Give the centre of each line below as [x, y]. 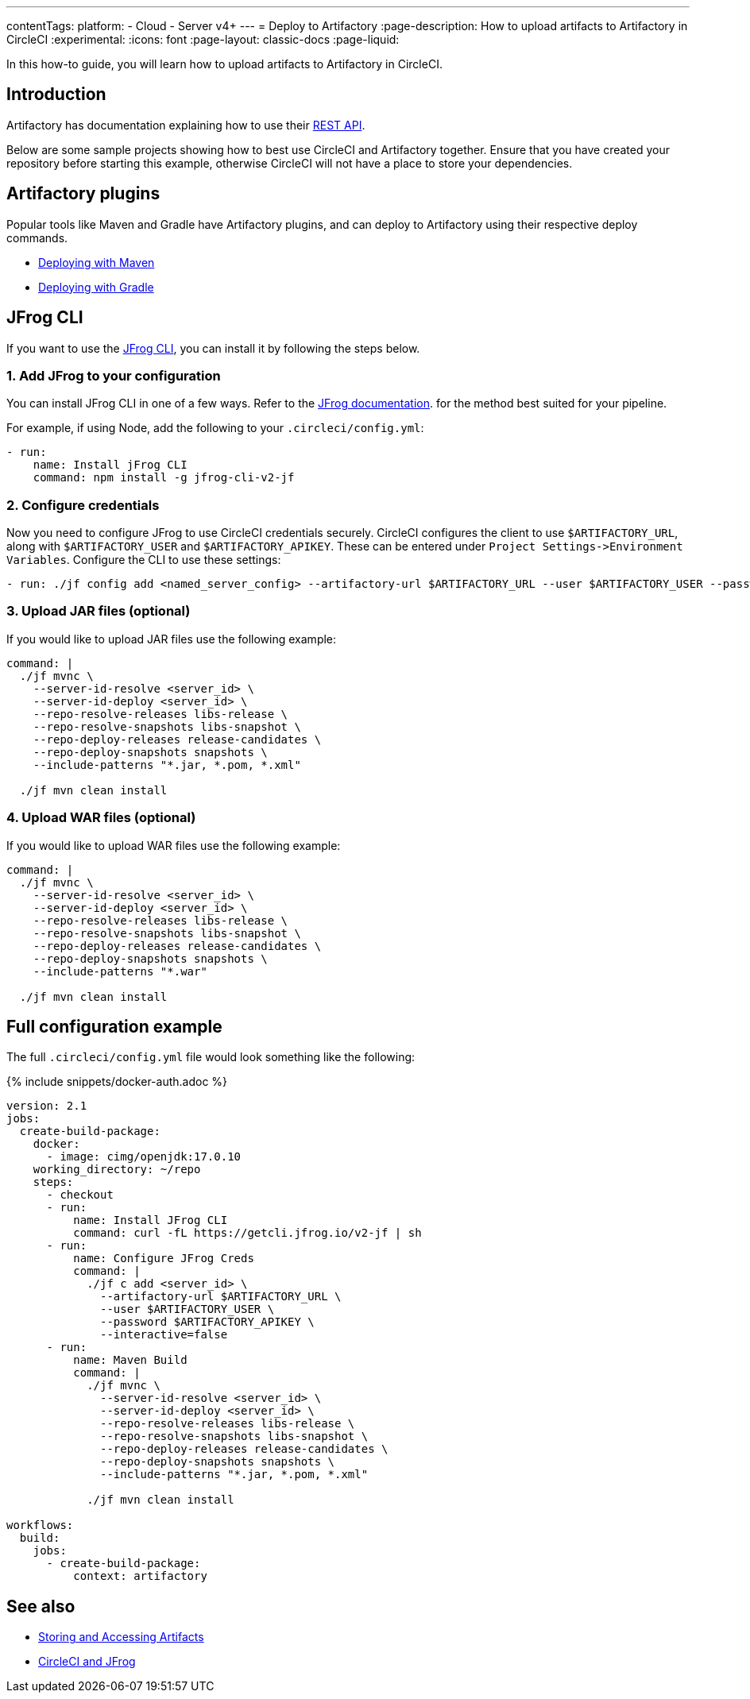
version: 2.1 [47, 1106]
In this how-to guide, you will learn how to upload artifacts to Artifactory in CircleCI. [224, 64]
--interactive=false [164, 1335]
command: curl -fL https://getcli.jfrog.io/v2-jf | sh [247, 1233]
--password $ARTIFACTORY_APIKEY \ [207, 1322]
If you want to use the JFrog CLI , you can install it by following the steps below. [213, 348]
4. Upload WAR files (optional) [101, 818]
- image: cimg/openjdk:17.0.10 [144, 1157]
